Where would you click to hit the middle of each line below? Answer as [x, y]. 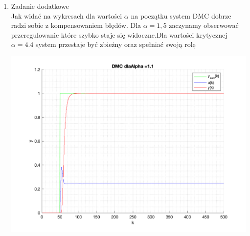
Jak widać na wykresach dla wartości [67, 15]
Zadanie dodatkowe [40, 6]
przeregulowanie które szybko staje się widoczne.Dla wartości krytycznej [119, 34]
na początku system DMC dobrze [181, 15]
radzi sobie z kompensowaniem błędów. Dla [76, 25]
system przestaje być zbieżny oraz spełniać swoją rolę [115, 44]
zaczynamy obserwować [204, 25]
